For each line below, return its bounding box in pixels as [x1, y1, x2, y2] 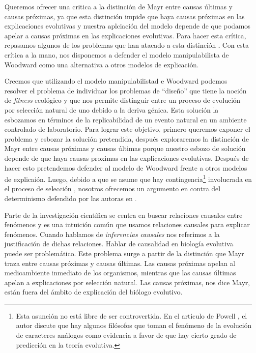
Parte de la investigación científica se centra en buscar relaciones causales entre [4, 209, 243, 220]
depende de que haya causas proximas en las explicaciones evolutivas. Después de [4, 152, 249, 163]
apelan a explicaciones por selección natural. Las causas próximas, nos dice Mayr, [4, 277, 250, 287]
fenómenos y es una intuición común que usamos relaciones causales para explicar [4, 219, 250, 230]
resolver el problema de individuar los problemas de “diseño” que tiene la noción [4, 85, 247, 95]
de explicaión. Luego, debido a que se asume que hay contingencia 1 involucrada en [4, 173, 252, 184]
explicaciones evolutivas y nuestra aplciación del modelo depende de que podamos [4, 21, 251, 31]
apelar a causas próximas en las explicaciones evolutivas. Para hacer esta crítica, [4, 30, 246, 40]
